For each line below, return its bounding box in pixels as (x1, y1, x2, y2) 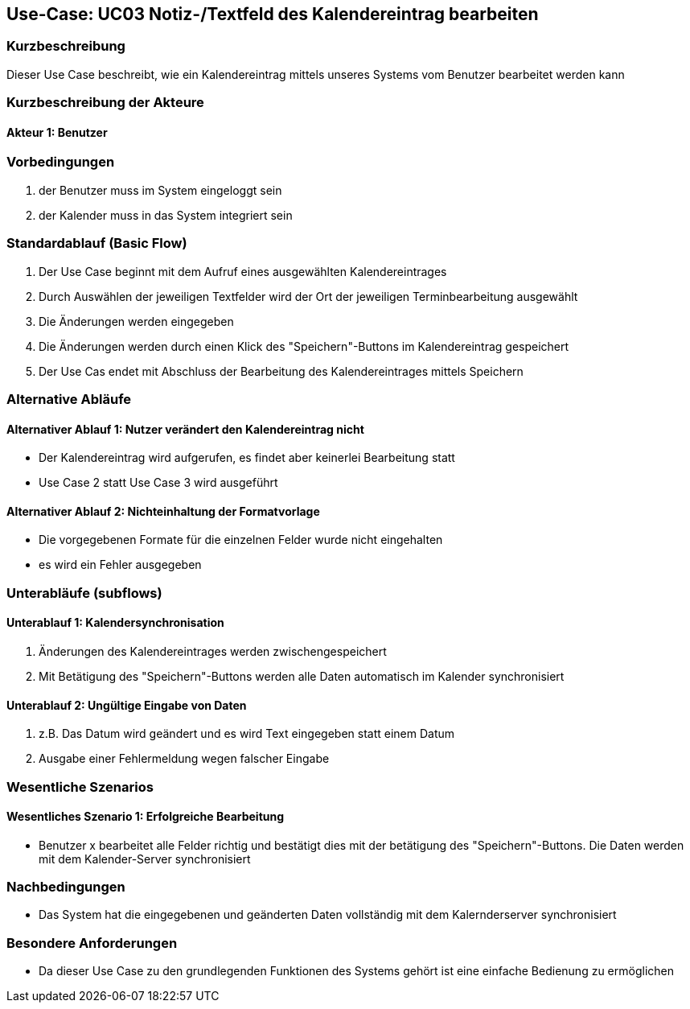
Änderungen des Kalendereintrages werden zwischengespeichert (39, 644, 387, 658)
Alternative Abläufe (6, 390, 132, 407)
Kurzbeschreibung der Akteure (6, 94, 204, 111)
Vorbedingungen (6, 154, 115, 171)
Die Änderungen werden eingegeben (39, 314, 234, 328)
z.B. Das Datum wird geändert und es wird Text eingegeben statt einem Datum (39, 727, 455, 741)
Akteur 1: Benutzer (6, 125, 108, 139)
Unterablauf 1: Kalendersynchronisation (6, 616, 224, 630)
